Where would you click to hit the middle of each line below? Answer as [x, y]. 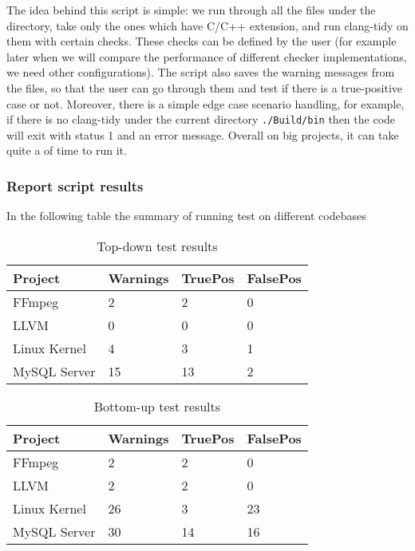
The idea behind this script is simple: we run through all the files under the [191, 10]
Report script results [75, 185]
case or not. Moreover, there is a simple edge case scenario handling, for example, [206, 103]
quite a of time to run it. [67, 150]
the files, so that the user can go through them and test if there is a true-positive [205, 87]
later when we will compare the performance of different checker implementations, [207, 56]
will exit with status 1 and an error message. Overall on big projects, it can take [203, 134]
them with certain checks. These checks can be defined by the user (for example [202, 41]
